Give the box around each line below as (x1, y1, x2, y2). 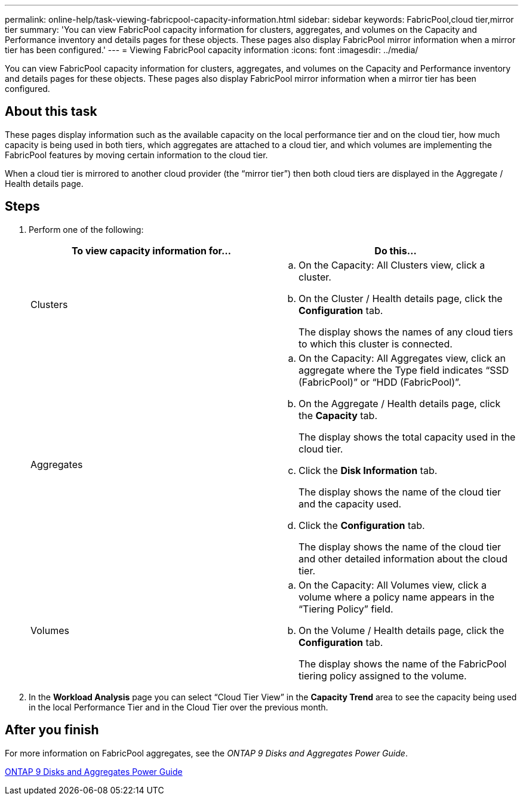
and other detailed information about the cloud (299, 552, 507, 565)
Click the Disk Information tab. (299, 464, 438, 476)
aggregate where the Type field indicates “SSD (299, 364, 509, 376)
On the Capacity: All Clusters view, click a (299, 259, 485, 271)
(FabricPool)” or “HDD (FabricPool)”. (299, 376, 462, 388)
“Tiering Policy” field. (299, 602, 393, 615)
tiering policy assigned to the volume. (299, 669, 467, 682)
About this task (5, 104, 97, 119)
